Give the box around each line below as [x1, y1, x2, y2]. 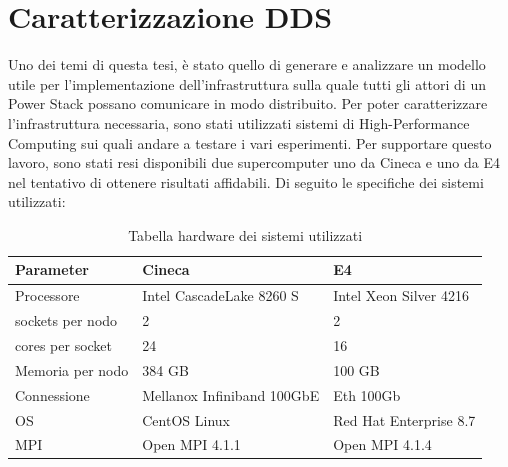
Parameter [15, 259, 89, 280]
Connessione [15, 384, 90, 405]
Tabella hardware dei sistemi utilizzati [128, 224, 363, 245]
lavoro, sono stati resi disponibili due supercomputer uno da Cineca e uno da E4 [8, 152, 500, 173]
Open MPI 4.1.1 [142, 434, 241, 455]
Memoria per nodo [15, 359, 129, 380]
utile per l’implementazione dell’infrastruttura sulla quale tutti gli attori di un [8, 73, 486, 94]
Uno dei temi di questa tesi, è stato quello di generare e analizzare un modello [8, 54, 486, 75]
